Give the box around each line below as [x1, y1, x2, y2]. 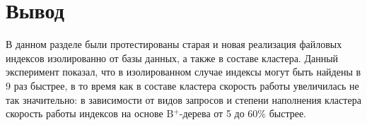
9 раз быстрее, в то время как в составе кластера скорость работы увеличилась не [6, 78, 359, 93]
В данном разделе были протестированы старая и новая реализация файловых [6, 37, 342, 52]
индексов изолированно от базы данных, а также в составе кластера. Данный [6, 50, 339, 65]
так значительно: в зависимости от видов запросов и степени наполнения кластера [6, 92, 361, 107]
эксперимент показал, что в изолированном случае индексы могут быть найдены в [6, 64, 361, 79]
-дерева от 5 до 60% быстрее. [179, 106, 307, 121]
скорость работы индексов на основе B [6, 106, 174, 121]
